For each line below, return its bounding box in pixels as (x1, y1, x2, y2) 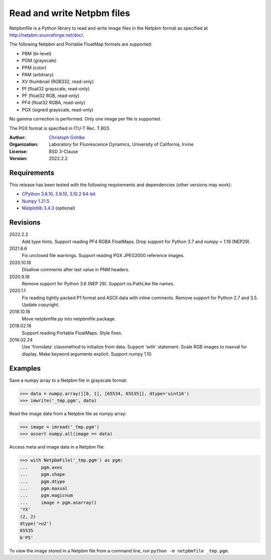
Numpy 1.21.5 (22, 198, 50, 204)
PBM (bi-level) (22, 50, 52, 56)
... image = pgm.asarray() (20, 500, 97, 505)
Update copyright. (22, 302, 60, 308)
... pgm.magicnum (20, 493, 73, 498)
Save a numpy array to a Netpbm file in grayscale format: (9, 377, 127, 383)
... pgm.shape (20, 472, 65, 477)
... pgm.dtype (20, 479, 65, 484)
